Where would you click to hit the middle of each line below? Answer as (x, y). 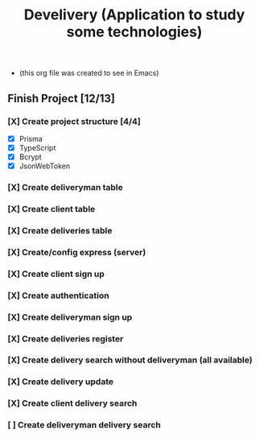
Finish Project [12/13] (62, 98)
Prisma (31, 138)
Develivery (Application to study (134, 15)
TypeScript (37, 147)
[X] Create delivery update (61, 382)
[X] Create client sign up (56, 274)
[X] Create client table (52, 209)
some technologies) (134, 32)
